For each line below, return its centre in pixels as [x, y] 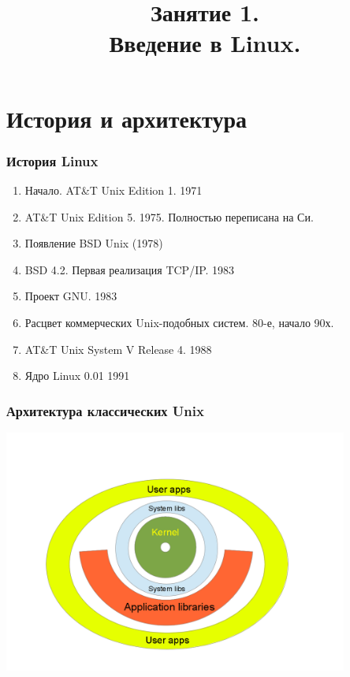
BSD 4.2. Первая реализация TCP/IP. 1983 [130, 269]
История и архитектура [127, 118]
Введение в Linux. [205, 43]
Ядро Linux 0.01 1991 [77, 376]
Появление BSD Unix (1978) [94, 243]
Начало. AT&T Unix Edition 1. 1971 [114, 190]
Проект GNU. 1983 [71, 296]
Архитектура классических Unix [105, 410]
